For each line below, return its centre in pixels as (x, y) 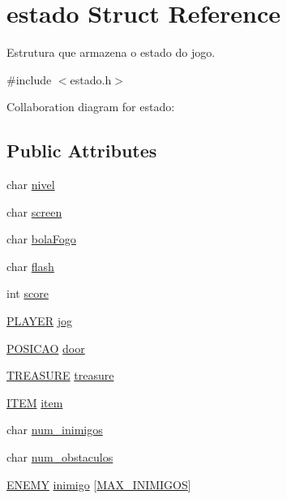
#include (29, 79)
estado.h (91, 79)
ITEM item (35, 402)
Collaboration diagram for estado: (91, 107)
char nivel (31, 185)
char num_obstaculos (60, 457)
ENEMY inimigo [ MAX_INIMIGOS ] (99, 484)
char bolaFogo (41, 239)
